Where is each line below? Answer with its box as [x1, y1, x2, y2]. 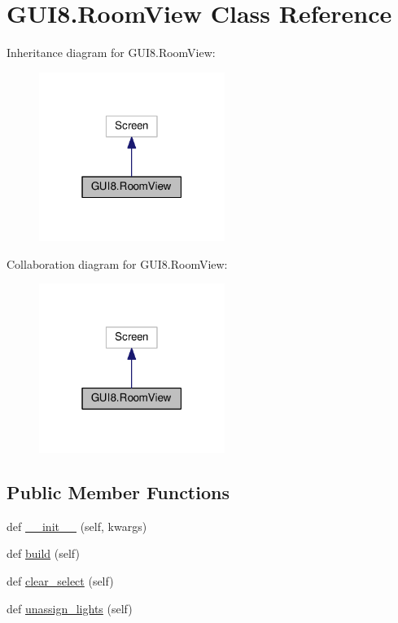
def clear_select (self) [7, 573, 114, 590]
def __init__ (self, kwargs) [7, 517, 147, 534]
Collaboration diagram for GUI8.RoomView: [7, 255, 228, 272]
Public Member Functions [7, 480, 230, 505]
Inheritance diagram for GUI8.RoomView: [7, 44, 216, 61]
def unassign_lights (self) [7, 599, 133, 616]
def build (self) [7, 545, 80, 562]
